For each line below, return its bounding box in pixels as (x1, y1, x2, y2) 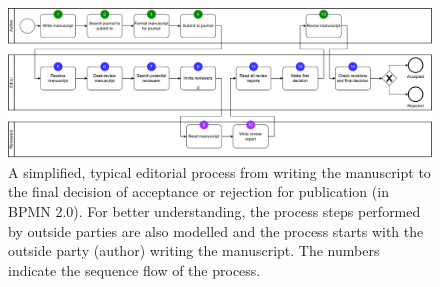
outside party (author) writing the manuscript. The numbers (8, 240, 380, 261)
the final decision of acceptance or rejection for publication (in (8, 181, 389, 202)
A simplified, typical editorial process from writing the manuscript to (8, 161, 431, 182)
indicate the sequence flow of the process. (8, 259, 261, 280)
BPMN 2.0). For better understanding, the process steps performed (8, 201, 421, 222)
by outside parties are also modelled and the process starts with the (8, 220, 424, 241)
